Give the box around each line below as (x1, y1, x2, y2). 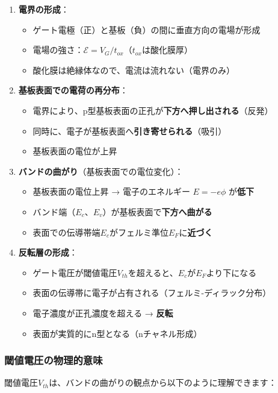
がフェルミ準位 (109, 225, 168, 238)
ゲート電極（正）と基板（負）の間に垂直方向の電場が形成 (32, 23, 261, 36)
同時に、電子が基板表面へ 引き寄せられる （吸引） (32, 124, 227, 137)
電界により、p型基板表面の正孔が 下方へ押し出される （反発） (32, 104, 273, 116)
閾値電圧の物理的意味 (4, 353, 103, 368)
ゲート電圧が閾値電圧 (32, 266, 117, 278)
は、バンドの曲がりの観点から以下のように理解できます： (49, 376, 277, 389)
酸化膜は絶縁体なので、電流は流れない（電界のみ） (32, 63, 235, 76)
